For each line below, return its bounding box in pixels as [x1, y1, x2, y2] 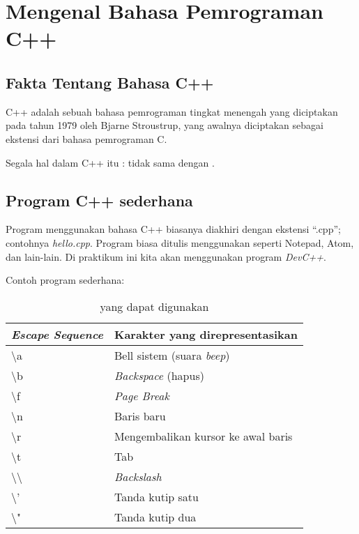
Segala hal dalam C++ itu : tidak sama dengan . [6, 155, 215, 169]
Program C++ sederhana [6, 189, 193, 211]
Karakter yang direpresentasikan [114, 326, 298, 342]
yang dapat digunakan [100, 298, 209, 314]
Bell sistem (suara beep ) [114, 346, 230, 363]
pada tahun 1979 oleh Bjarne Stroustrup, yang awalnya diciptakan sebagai [6, 118, 323, 132]
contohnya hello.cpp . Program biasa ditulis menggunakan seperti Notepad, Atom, [6, 235, 354, 250]
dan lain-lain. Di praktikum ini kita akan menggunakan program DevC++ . [6, 249, 326, 264]
